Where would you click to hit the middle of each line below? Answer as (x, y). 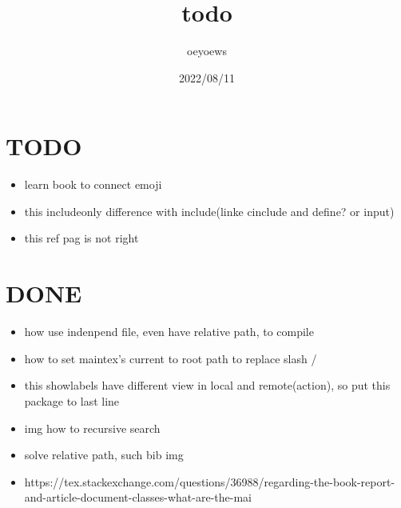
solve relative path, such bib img (104, 455)
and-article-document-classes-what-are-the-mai (138, 497)
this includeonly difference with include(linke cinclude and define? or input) (209, 211)
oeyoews (207, 51)
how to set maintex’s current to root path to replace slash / (171, 358)
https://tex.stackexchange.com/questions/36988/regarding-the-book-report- (210, 481)
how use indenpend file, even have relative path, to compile (169, 332)
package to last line (72, 400)
